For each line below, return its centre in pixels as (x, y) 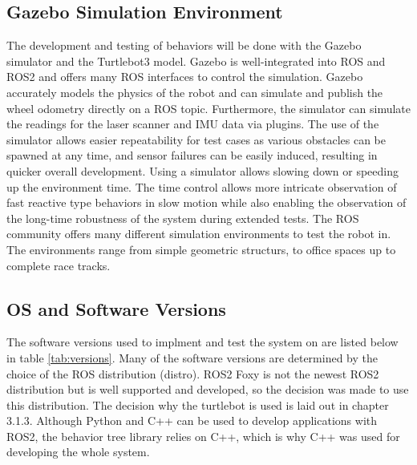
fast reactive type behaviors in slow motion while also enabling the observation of (206, 202)
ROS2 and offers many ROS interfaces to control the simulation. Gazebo (185, 77)
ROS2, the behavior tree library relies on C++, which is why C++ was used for (203, 436)
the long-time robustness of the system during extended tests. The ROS (183, 218)
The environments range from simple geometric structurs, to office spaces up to (201, 249)
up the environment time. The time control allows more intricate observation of (202, 186)
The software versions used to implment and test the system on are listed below (202, 342)
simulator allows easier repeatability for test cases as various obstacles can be (196, 139)
